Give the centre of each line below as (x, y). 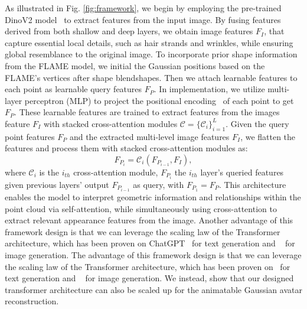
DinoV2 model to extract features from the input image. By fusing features (143, 19)
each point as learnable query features (74, 89)
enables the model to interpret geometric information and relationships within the (153, 197)
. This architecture (252, 185)
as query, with (159, 185)
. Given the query (257, 123)
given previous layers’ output (57, 185)
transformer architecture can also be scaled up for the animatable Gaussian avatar (153, 289)
